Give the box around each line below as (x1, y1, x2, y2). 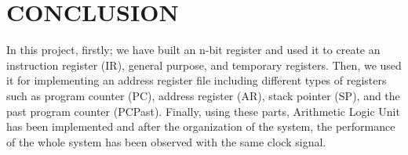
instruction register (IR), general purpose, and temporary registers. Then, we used (6, 56, 402, 73)
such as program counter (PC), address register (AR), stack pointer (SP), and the (6, 87, 400, 103)
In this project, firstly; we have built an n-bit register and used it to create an (6, 41, 381, 58)
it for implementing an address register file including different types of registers (6, 72, 387, 88)
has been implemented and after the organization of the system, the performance (6, 118, 395, 135)
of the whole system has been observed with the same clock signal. (6, 133, 326, 150)
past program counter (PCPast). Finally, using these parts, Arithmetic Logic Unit (6, 103, 400, 119)
